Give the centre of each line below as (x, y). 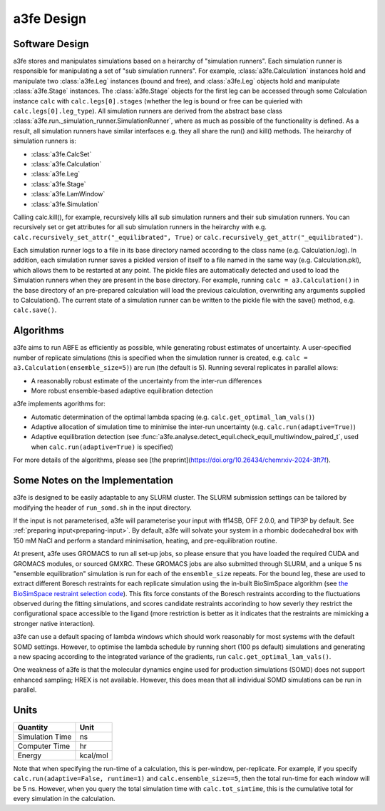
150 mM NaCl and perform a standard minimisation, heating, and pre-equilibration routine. (145, 540)
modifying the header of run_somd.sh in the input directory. (102, 508)
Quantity (33, 727)
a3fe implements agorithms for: (60, 404)
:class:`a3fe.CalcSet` (61, 154)
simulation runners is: (45, 141)
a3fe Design (50, 19)
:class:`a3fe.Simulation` (65, 204)
